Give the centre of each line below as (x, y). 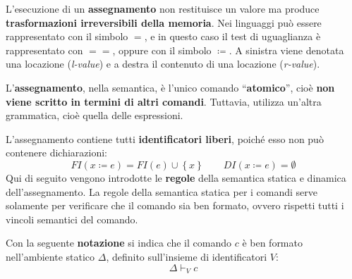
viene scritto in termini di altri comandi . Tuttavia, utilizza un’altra (164, 101)
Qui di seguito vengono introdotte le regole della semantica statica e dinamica (176, 177)
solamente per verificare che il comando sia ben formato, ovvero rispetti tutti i (175, 205)
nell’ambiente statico (50, 256)
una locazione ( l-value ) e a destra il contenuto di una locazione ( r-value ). (163, 64)
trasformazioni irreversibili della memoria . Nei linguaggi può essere (164, 22)
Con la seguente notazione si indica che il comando (119, 243)
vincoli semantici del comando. (72, 219)
